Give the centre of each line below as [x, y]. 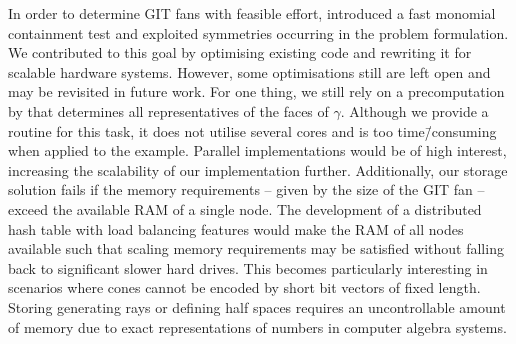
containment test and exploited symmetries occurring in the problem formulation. [258, 32]
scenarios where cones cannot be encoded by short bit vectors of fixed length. [244, 287]
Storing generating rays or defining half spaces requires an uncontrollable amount [257, 306]
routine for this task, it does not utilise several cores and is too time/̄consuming [252, 130]
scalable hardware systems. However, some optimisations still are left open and [249, 71]
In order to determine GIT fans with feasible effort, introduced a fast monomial [252, 13]
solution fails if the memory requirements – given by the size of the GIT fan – [246, 189]
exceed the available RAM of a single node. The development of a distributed [245, 208]
